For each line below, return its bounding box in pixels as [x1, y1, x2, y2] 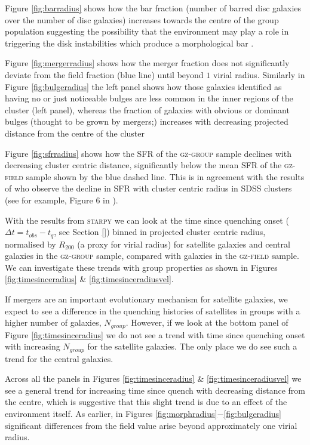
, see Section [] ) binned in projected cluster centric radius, [54, 225, 266, 238]
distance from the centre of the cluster [5, 126, 145, 139]
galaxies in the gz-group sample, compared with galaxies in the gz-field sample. [5, 249, 299, 262]
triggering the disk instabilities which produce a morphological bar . [5, 36, 254, 49]
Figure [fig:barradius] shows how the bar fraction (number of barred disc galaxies [5, 2, 302, 14]
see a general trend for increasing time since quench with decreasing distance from [5, 384, 306, 396]
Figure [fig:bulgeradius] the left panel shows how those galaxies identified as [5, 80, 282, 92]
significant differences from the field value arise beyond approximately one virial [5, 419, 297, 431]
